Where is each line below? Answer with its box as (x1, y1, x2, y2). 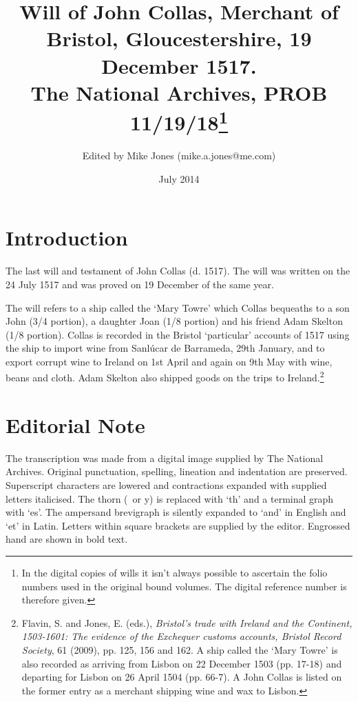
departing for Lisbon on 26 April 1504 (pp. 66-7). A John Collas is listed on (21, 670, 342, 684)
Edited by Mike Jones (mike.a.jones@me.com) (82, 148, 276, 163)
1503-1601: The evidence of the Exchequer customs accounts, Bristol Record (21, 629, 341, 643)
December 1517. (101, 51, 257, 79)
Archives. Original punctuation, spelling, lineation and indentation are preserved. (6, 464, 348, 479)
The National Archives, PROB (30, 78, 328, 106)
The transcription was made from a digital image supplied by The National (6, 450, 324, 465)
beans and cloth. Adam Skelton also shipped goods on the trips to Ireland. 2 (6, 368, 324, 385)
